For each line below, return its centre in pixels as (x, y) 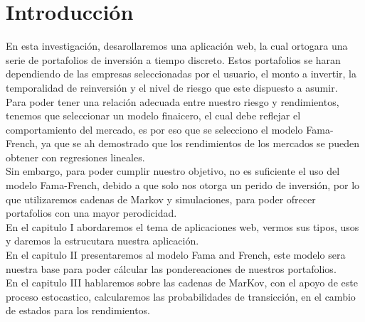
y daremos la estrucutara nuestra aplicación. (102, 241)
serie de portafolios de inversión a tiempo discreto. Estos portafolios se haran (173, 59)
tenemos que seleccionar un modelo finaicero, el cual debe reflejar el (153, 116)
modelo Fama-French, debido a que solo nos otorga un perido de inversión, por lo (183, 185)
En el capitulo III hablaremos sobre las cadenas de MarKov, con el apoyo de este (182, 283)
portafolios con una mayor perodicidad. (91, 213)
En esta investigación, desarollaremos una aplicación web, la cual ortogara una (177, 46)
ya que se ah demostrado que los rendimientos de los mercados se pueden (200, 143)
